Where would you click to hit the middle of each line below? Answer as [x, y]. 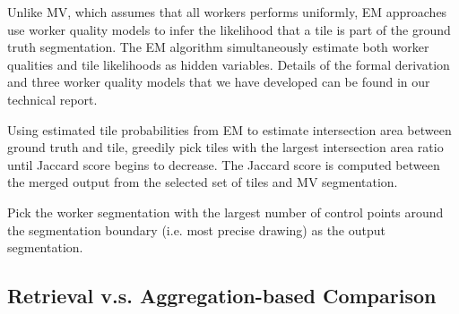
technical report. [52, 99]
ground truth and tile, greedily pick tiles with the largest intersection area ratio [225, 147]
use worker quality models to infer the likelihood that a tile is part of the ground [229, 29]
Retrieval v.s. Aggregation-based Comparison [222, 296]
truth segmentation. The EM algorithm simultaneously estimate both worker [218, 47]
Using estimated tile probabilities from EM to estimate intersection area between [229, 129]
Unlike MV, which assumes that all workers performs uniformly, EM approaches [227, 12]
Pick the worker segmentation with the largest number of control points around [225, 212]
